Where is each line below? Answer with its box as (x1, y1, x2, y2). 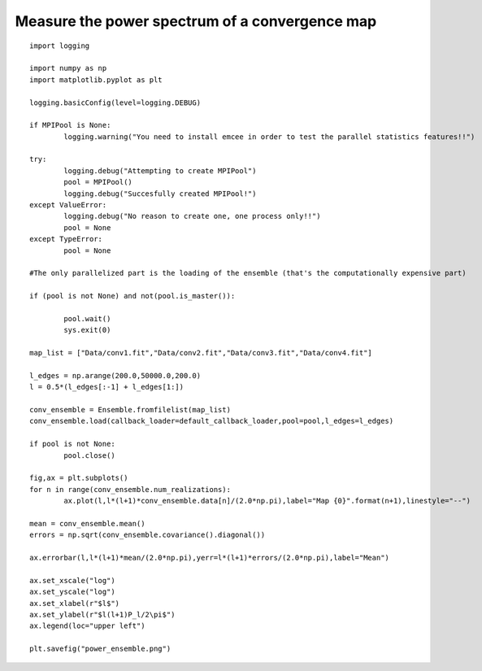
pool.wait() (63, 314, 111, 323)
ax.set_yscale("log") (29, 587, 115, 597)
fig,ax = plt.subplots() (29, 473, 128, 483)
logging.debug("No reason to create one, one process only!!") (63, 211, 321, 221)
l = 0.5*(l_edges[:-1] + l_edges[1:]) (29, 382, 185, 392)
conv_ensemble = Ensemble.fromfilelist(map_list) (29, 405, 232, 415)
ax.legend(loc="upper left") (29, 621, 145, 630)
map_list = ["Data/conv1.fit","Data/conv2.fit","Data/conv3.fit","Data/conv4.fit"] (29, 348, 373, 358)
